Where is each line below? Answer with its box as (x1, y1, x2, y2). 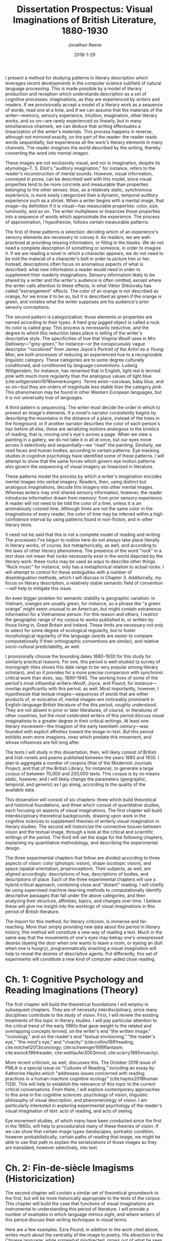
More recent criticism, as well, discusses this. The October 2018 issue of (5, 1059, 156, 1065)
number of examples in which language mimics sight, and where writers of (5, 1211, 160, 1217)
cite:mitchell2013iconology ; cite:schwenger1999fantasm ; (5, 1044, 124, 1050)
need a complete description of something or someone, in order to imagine (5, 244, 161, 251)
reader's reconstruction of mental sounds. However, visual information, (5, 171, 153, 177)
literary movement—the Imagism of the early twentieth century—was (5, 723, 149, 729)
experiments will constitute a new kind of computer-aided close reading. (5, 956, 156, 962)
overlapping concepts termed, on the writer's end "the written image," (5, 1028, 151, 1034)
